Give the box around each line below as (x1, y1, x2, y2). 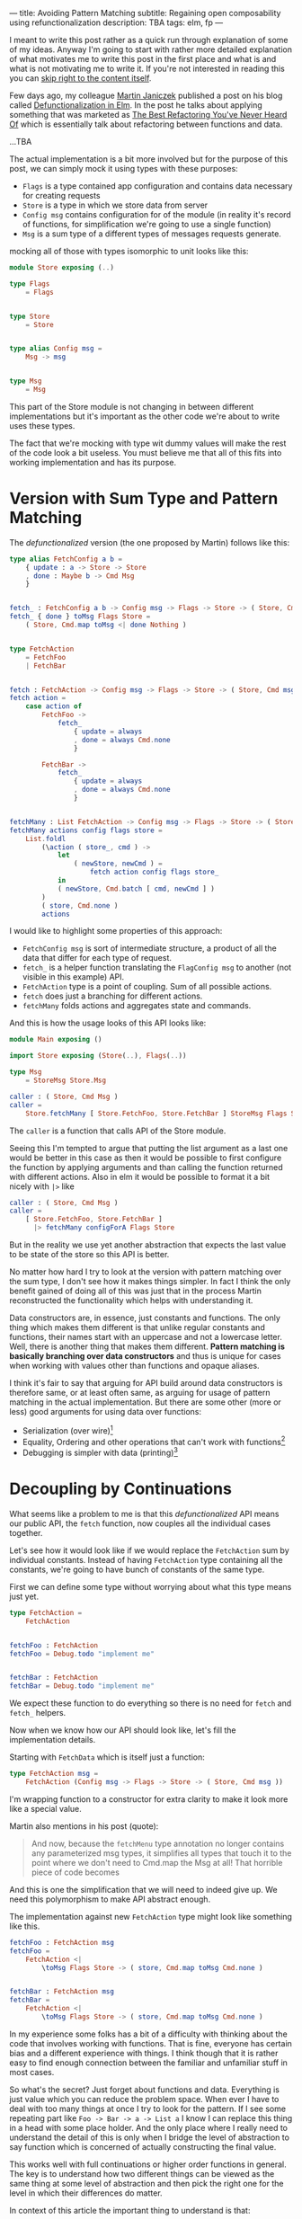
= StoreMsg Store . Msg (25, 1076, 106, 1086)
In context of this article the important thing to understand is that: (9, 2205, 251, 2215)
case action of (25, 702, 83, 711)
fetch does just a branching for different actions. (22, 990, 203, 1001)
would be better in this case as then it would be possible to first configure (9, 1152, 282, 1163)
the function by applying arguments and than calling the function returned (9, 1161, 283, 1172)
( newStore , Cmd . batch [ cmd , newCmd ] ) (57, 884, 216, 893)
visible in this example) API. (22, 972, 125, 982)
